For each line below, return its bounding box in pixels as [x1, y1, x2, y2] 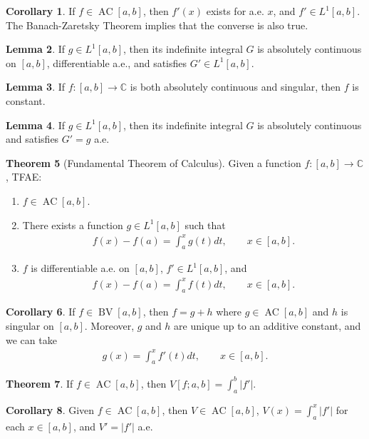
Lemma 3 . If [6, 79, 66, 94]
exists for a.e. [206, 4, 264, 18]
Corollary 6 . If [6, 304, 76, 319]
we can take [6, 332, 57, 347]
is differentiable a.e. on [31, 261, 130, 276]
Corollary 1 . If [6, 4, 76, 18]
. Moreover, [84, 318, 135, 333]
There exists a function [22, 217, 123, 232]
